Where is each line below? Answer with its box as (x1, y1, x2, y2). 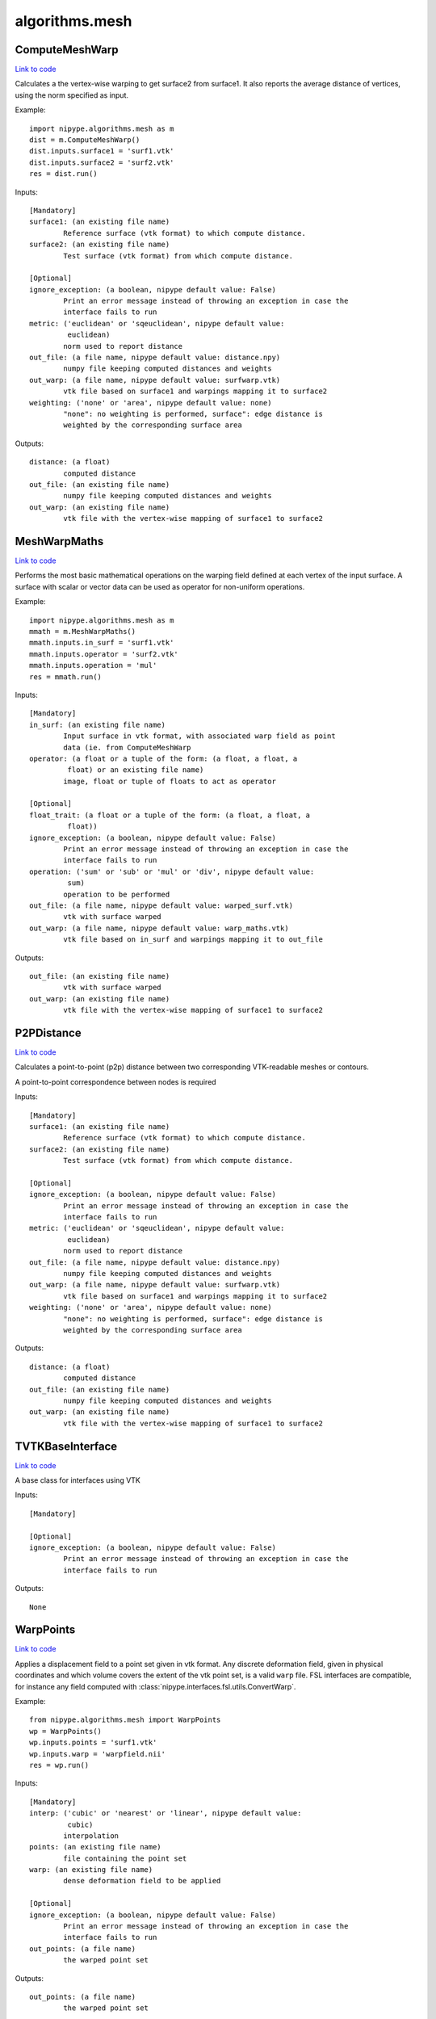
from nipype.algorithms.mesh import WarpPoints (29, 1715, 221, 1724)
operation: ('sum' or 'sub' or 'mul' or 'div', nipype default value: (29, 867, 315, 876)
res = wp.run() (29, 1761, 90, 1769)
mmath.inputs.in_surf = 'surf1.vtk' (29, 638, 174, 648)
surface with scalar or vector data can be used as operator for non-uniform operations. (15, 581, 305, 591)
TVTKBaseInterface (15, 1439, 118, 1453)
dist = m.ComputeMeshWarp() (29, 136, 140, 145)
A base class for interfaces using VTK (15, 1475, 141, 1485)
